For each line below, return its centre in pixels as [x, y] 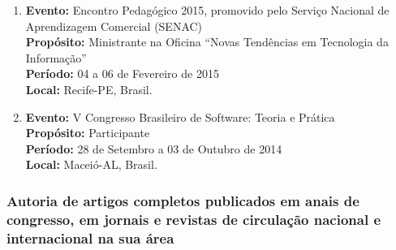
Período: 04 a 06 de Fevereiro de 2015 [122, 73]
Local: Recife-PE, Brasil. [89, 89]
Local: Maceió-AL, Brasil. [91, 164]
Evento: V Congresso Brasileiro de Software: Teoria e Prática [180, 116]
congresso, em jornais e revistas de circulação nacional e [194, 219]
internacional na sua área [90, 237]
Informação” [56, 57]
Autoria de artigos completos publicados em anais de [183, 200]
